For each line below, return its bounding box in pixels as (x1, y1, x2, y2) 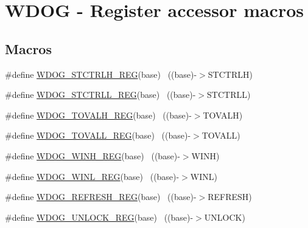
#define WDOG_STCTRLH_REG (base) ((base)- (5, 67, 197, 80)
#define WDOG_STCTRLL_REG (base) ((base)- (5, 88, 196, 101)
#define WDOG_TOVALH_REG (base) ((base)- (5, 108, 192, 121)
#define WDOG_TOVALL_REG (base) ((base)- (5, 129, 191, 142)
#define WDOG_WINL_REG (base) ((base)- (5, 170, 180, 182)
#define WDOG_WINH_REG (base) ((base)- (5, 149, 180, 162)
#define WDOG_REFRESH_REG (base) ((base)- (5, 190, 197, 203)
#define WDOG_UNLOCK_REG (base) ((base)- (5, 210, 194, 223)
